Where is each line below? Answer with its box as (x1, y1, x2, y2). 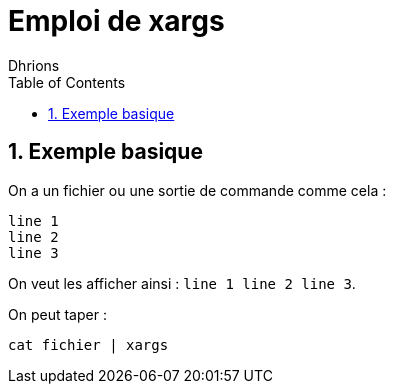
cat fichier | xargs (8, 336, 169, 353)
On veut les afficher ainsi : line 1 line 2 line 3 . (8, 274, 356, 292)
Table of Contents (8, 73, 126, 91)
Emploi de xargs (8, 4, 225, 38)
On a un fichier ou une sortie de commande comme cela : (8, 181, 387, 199)
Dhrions (8, 56, 60, 74)
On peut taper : (8, 305, 107, 323)
